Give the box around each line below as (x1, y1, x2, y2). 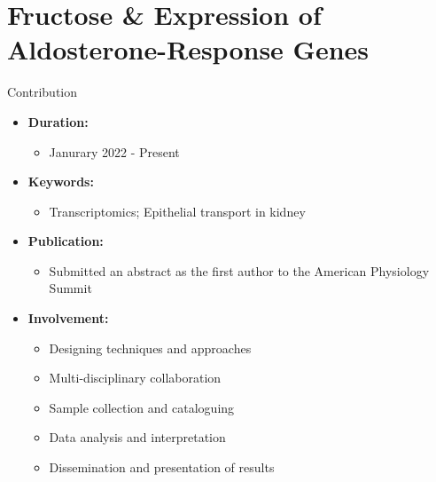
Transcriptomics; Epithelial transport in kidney (49, 201, 306, 220)
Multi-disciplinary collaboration (49, 368, 222, 387)
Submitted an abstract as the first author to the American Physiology (49, 261, 430, 280)
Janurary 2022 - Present (49, 142, 180, 161)
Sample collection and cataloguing (49, 398, 235, 416)
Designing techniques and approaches (49, 338, 252, 357)
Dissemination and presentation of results (49, 458, 275, 477)
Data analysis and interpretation (49, 428, 226, 446)
